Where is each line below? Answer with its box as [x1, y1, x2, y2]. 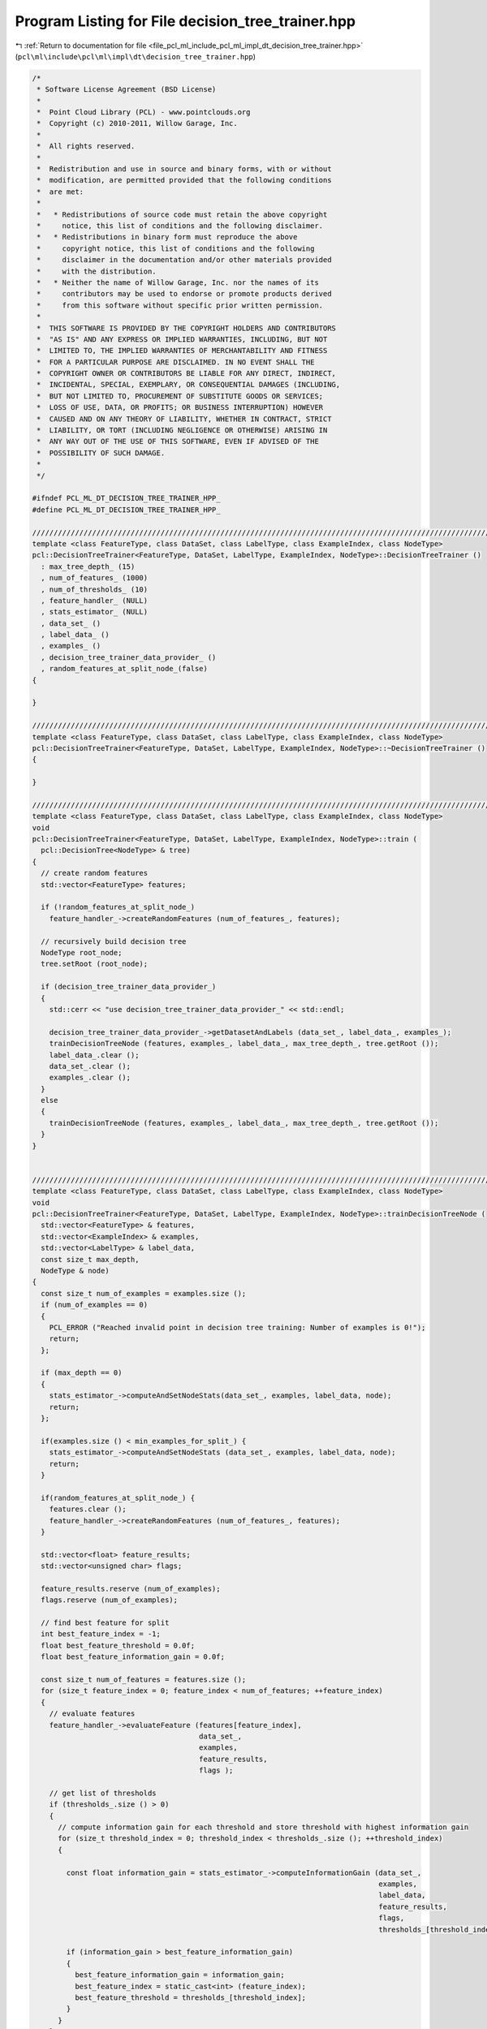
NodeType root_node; [41, 948, 123, 957]
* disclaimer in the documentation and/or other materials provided [37, 256, 332, 265]
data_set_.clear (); [49, 1062, 131, 1071]
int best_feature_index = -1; [41, 1630, 162, 1639]
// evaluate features [49, 1709, 136, 1718]
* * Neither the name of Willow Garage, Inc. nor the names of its [37, 278, 320, 287]
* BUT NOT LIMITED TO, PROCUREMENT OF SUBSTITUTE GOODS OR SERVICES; [37, 391, 324, 401]
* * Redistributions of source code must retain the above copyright [37, 209, 328, 219]
